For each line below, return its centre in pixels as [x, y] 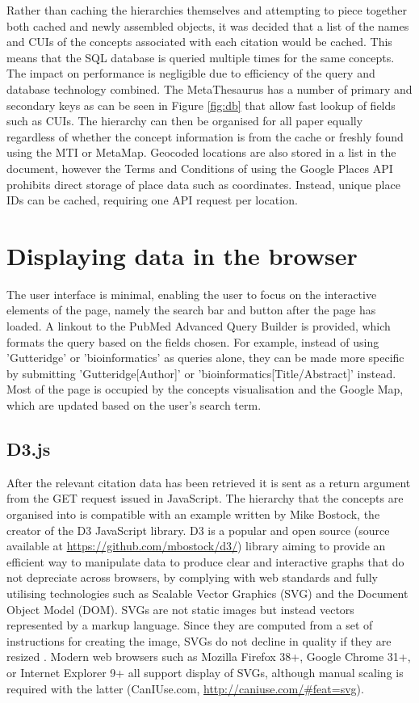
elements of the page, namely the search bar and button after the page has [191, 310]
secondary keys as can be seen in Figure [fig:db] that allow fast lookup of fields [201, 105]
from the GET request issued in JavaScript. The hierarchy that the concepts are [205, 498]
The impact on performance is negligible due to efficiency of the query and [191, 73]
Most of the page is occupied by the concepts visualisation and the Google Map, [205, 389]
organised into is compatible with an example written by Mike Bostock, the [193, 514]
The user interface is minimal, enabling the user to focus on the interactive [192, 294]
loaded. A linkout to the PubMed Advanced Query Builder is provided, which [199, 326]
